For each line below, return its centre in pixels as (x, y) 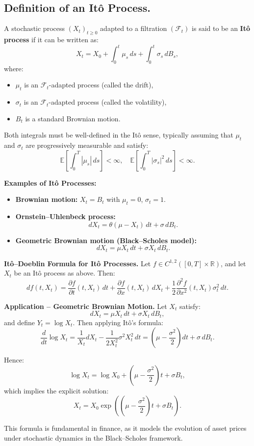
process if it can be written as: (51, 39)
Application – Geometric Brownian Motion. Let (86, 306)
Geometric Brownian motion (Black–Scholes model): (106, 240)
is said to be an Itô (221, 28)
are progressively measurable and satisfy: (87, 145)
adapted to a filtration (134, 28)
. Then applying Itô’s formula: (118, 322)
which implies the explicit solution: (56, 390)
